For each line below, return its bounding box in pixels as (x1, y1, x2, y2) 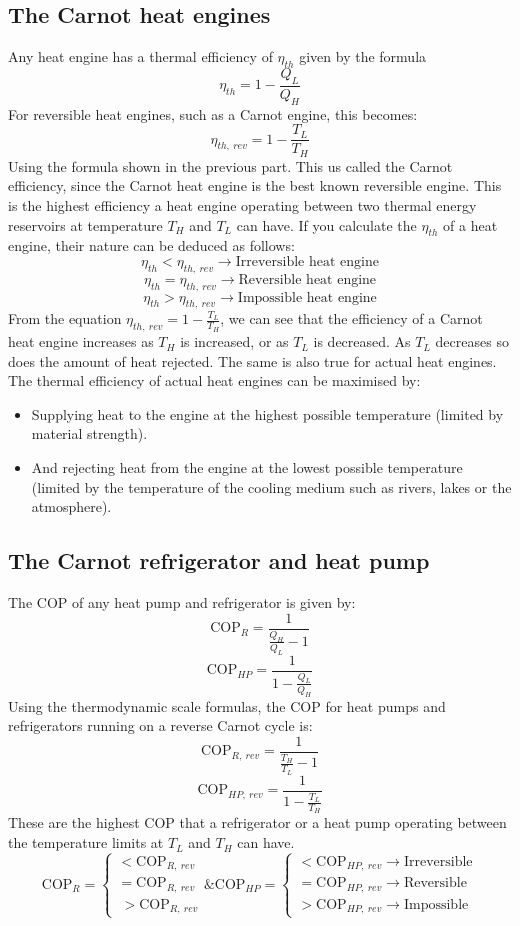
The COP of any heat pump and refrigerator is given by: (8, 592, 356, 613)
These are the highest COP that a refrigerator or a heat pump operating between (8, 812, 507, 833)
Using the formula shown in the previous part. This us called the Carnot (8, 155, 453, 176)
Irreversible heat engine (235, 254, 379, 269)
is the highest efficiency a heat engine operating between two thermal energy (8, 194, 477, 215)
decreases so (435, 331, 509, 352)
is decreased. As (313, 331, 411, 352)
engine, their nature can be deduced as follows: (8, 235, 295, 256)
